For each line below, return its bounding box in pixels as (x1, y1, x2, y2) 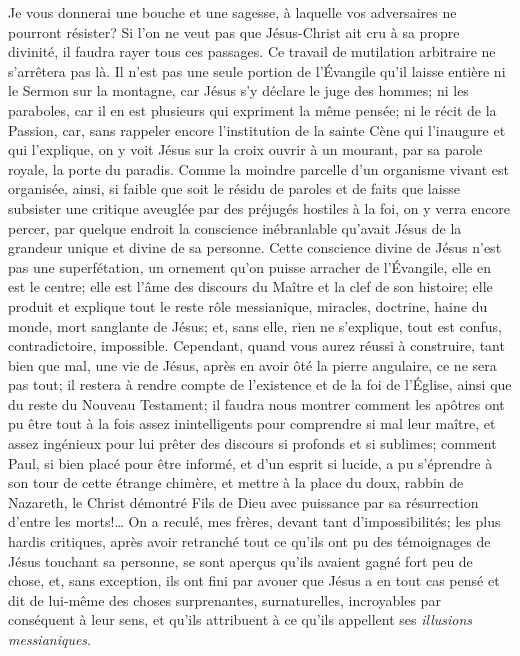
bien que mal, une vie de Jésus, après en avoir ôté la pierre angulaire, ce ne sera (8, 354, 497, 375)
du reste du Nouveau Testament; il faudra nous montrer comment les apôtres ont (8, 393, 505, 414)
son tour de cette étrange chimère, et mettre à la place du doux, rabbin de (8, 472, 464, 493)
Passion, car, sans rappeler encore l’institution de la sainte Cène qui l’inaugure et (8, 119, 506, 140)
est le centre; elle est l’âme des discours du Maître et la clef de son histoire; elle (8, 276, 493, 297)
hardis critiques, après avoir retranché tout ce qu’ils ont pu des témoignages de (8, 531, 491, 552)
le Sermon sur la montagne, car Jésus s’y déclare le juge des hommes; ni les (8, 80, 469, 101)
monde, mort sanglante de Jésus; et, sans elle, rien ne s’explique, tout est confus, (8, 315, 502, 336)
